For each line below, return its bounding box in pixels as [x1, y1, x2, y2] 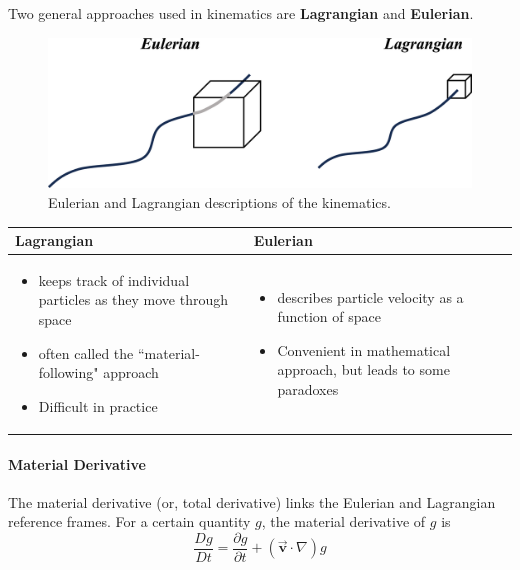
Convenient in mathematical [277, 339, 451, 360]
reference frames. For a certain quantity [8, 511, 251, 532]
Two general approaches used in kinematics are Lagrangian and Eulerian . [8, 3, 474, 23]
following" [38, 362, 99, 383]
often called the [38, 342, 134, 363]
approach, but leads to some [277, 359, 450, 380]
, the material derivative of [261, 511, 426, 532]
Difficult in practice [38, 395, 158, 416]
